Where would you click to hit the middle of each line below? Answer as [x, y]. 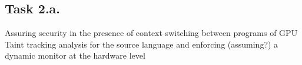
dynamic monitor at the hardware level [75, 55]
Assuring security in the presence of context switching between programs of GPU [151, 33]
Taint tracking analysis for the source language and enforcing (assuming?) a [142, 44]
